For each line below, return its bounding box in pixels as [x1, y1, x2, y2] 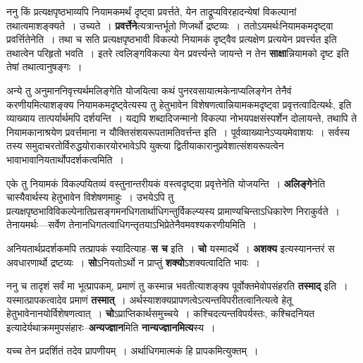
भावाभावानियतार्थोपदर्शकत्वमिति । [6, 152, 124, 166]
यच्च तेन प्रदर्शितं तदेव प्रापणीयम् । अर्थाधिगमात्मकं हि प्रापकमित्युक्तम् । [6, 343, 259, 358]
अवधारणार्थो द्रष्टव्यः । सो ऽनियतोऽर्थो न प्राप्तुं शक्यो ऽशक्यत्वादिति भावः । [6, 254, 260, 269]
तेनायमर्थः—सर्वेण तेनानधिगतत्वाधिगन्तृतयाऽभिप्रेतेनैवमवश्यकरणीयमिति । [6, 217, 257, 232]
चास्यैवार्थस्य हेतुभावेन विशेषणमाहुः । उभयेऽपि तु [6, 190, 174, 204]
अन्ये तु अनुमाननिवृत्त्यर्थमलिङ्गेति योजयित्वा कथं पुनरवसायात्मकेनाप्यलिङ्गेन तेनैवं [6, 82, 292, 97]
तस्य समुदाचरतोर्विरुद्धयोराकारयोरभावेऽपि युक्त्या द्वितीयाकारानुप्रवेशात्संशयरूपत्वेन [6, 138, 284, 153]
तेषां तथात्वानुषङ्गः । [6, 59, 82, 74]
